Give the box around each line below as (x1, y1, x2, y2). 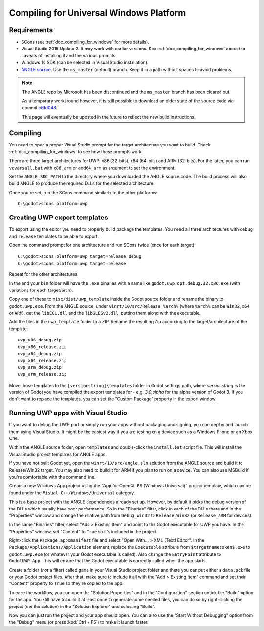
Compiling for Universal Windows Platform (9, 7, 186, 18)
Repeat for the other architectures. (9, 271, 79, 277)
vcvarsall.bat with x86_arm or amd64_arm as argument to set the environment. (9, 165, 176, 170)
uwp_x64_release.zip (18, 358, 67, 364)
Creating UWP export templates (9, 214, 108, 222)
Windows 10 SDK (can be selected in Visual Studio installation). (21, 59, 149, 66)
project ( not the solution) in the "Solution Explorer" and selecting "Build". (9, 603, 155, 609)
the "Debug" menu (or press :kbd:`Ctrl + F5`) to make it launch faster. (9, 619, 149, 625)
